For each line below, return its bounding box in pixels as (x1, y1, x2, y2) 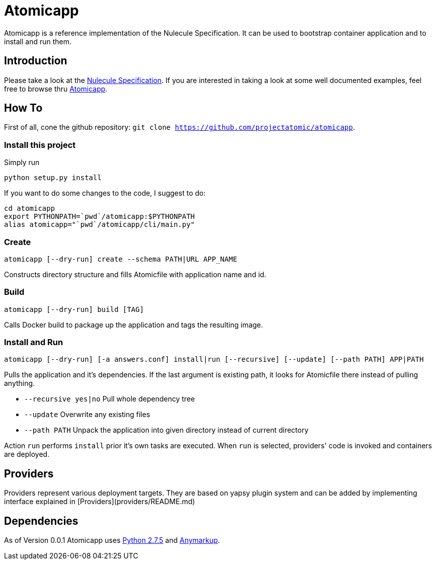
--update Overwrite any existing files (24, 410, 150, 419)
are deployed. (4, 450, 50, 459)
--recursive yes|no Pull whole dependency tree (24, 394, 195, 404)
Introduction (4, 54, 67, 67)
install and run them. (4, 37, 71, 46)
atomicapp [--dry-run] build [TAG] (4, 305, 144, 313)
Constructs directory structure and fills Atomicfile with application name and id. (4, 270, 267, 279)
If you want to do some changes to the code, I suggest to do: (4, 189, 206, 198)
